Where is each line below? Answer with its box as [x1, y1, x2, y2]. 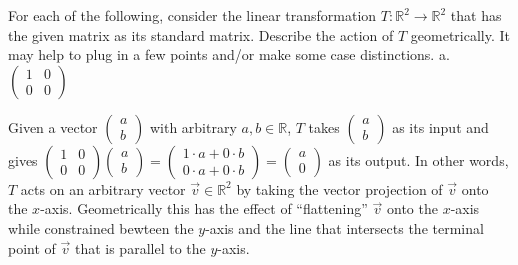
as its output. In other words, [328, 149, 509, 170]
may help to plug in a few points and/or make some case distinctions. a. [8, 44, 450, 65]
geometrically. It [410, 24, 510, 45]
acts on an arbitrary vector [20, 178, 186, 199]
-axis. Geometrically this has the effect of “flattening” [40, 198, 368, 219]
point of [8, 237, 56, 258]
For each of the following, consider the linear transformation [8, 5, 377, 25]
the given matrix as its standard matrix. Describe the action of [8, 24, 394, 45]
